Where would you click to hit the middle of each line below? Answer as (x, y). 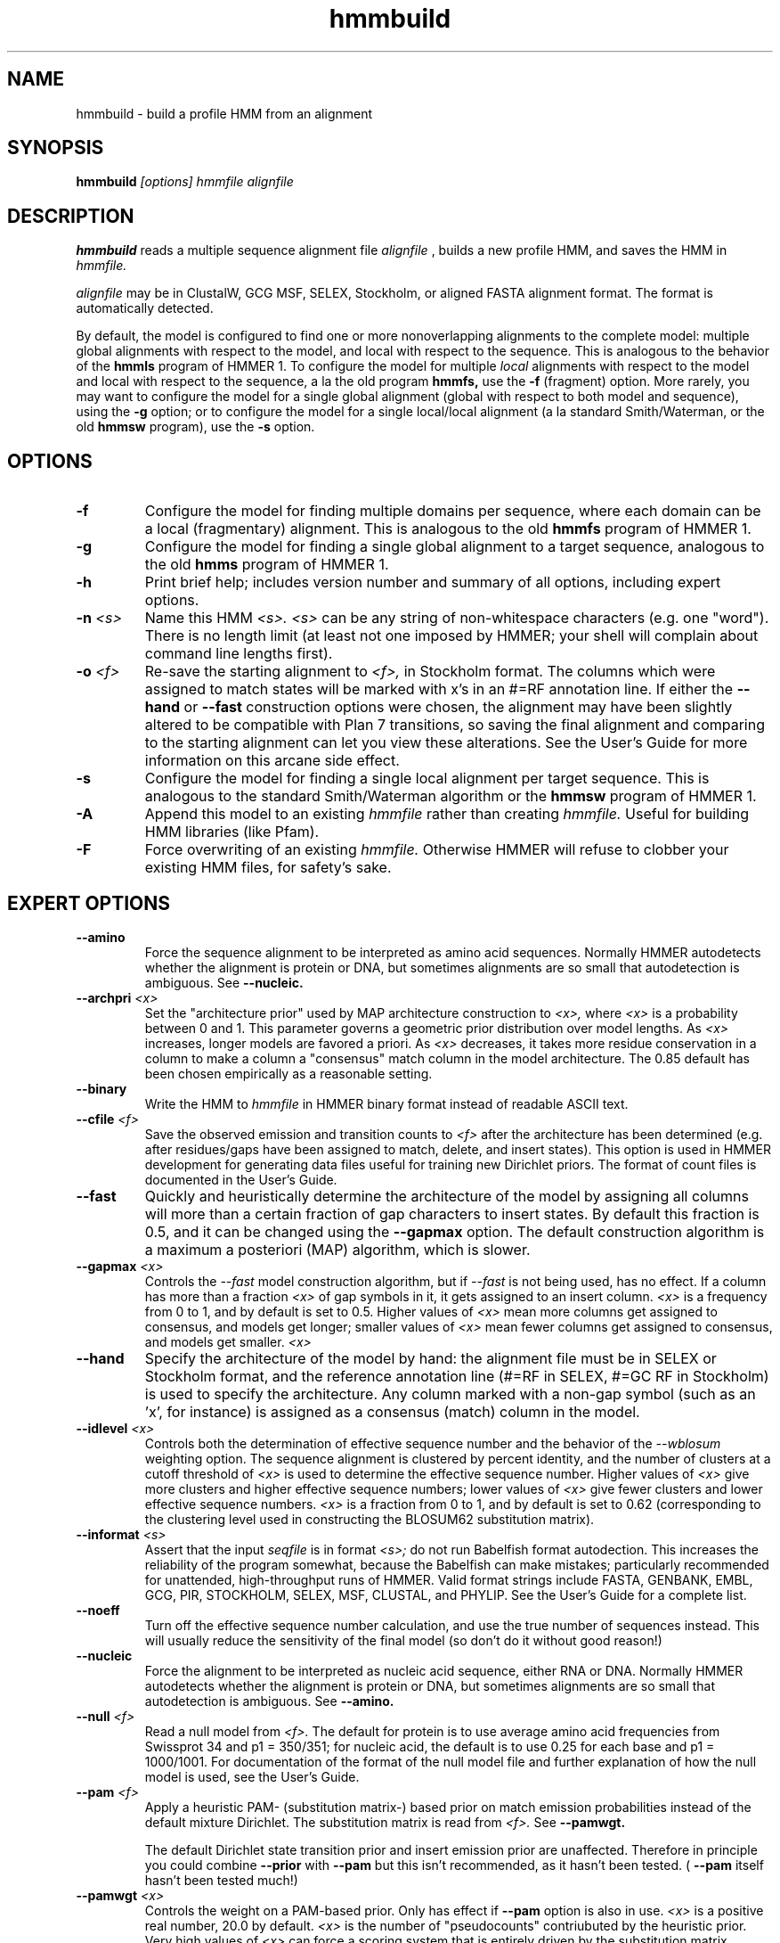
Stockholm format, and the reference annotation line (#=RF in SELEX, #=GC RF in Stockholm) (457, 1376)
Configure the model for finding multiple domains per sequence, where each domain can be (453, 511)
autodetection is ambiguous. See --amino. (269, 1701)
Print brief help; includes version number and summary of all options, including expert (433, 582)
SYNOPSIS (56, 148)
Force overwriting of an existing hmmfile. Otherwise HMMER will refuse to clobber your (437, 850)
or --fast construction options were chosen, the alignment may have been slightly (458, 707)
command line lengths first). (239, 654)
